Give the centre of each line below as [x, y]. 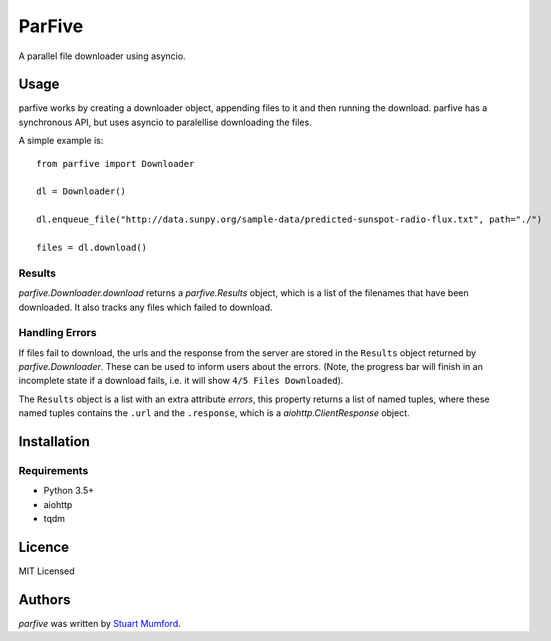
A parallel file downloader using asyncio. [102, 56]
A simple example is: [61, 141]
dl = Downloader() [81, 191]
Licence [44, 546]
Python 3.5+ [69, 491]
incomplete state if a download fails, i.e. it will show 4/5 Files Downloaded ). [181, 381]
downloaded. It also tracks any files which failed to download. [146, 307]
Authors [44, 599]
